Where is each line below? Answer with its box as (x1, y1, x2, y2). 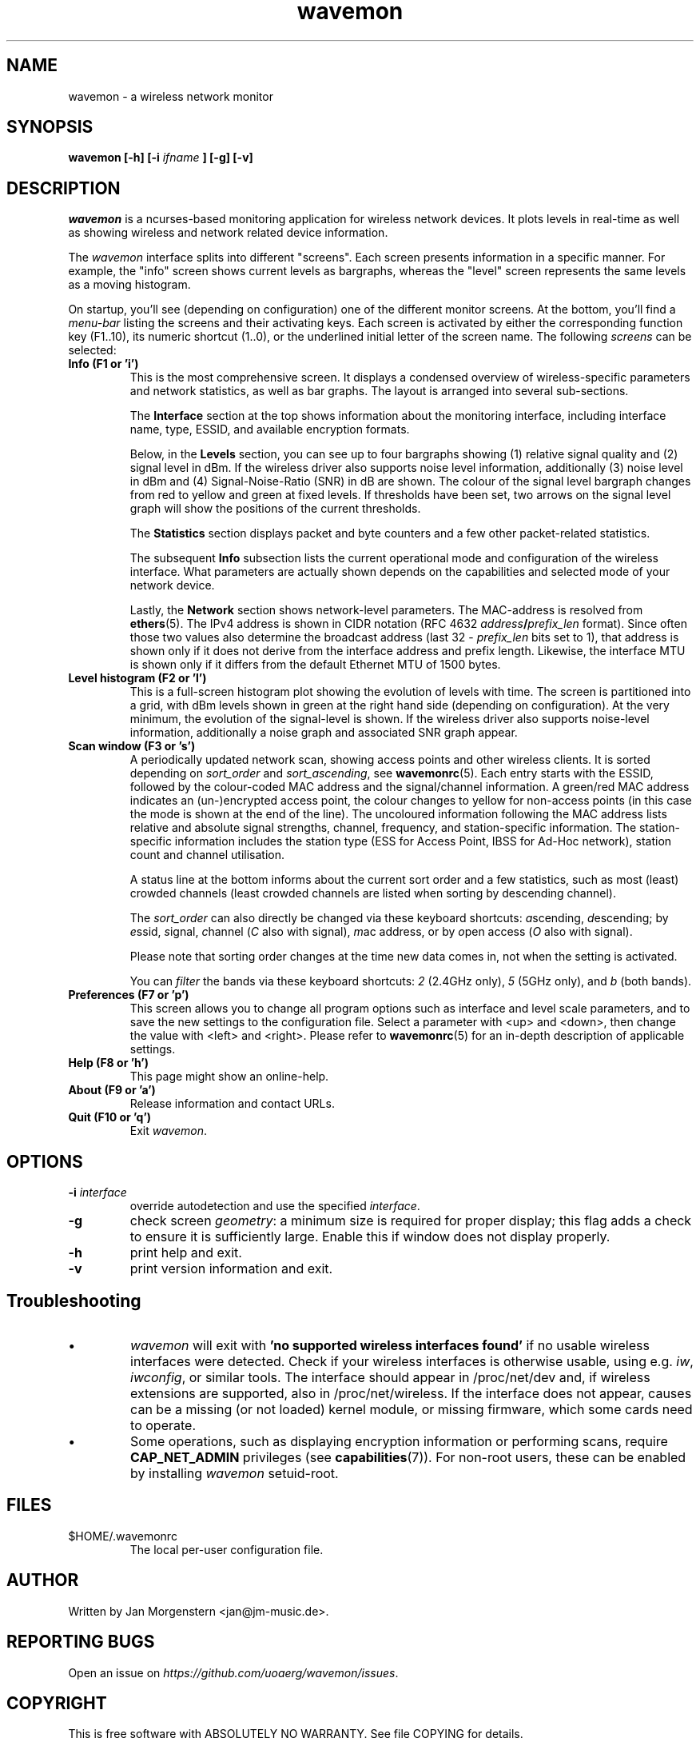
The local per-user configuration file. (129, 1542, 324, 1556)
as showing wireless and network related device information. (68, 226, 388, 240)
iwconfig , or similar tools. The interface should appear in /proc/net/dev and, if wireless (130, 1368, 650, 1385)
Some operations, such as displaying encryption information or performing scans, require (130, 1432, 668, 1449)
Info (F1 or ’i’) (68, 357, 139, 371)
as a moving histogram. (68, 278, 191, 292)
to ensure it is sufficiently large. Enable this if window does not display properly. (129, 1229, 611, 1245)
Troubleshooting (6, 1290, 141, 1311)
